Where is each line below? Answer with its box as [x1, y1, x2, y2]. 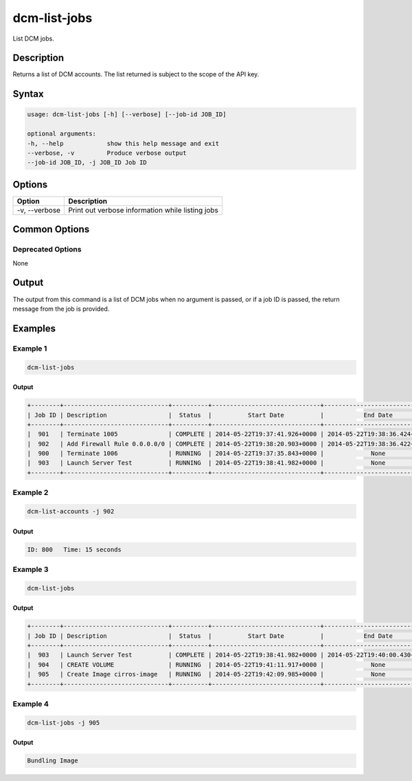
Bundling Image [27, 757, 78, 764]
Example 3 [12, 564, 49, 574]
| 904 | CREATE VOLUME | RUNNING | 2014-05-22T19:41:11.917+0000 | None [27, 661, 386, 668]
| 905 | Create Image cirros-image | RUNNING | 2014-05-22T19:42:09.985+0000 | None [27, 670, 386, 679]
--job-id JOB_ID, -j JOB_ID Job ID [27, 159, 147, 166]
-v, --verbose [16, 205, 61, 214]
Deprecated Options [12, 245, 82, 254]
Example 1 [12, 344, 47, 353]
